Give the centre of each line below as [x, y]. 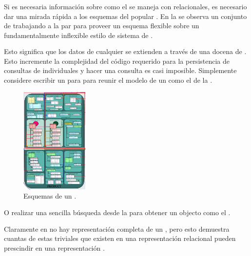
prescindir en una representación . [54, 247]
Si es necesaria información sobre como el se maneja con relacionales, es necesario [125, 6]
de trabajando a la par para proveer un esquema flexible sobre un [102, 26]
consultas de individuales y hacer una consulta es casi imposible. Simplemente [120, 70]
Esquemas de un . [50, 196]
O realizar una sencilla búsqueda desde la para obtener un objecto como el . [117, 212]
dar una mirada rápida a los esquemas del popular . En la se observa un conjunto [125, 16]
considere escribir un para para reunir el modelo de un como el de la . [108, 80]
